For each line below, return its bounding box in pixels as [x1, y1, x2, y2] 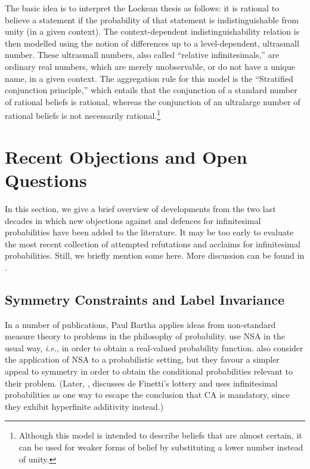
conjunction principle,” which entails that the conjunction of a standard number [5, 84, 297, 96]
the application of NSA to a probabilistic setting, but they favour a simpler [5, 353, 280, 366]
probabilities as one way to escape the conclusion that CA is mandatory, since [5, 388, 290, 401]
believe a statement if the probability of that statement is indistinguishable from [5, 13, 299, 26]
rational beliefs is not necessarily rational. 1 [5, 108, 161, 121]
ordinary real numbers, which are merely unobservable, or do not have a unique [5, 60, 295, 72]
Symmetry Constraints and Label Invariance [5, 290, 285, 308]
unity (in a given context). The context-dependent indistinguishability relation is [5, 25, 300, 38]
